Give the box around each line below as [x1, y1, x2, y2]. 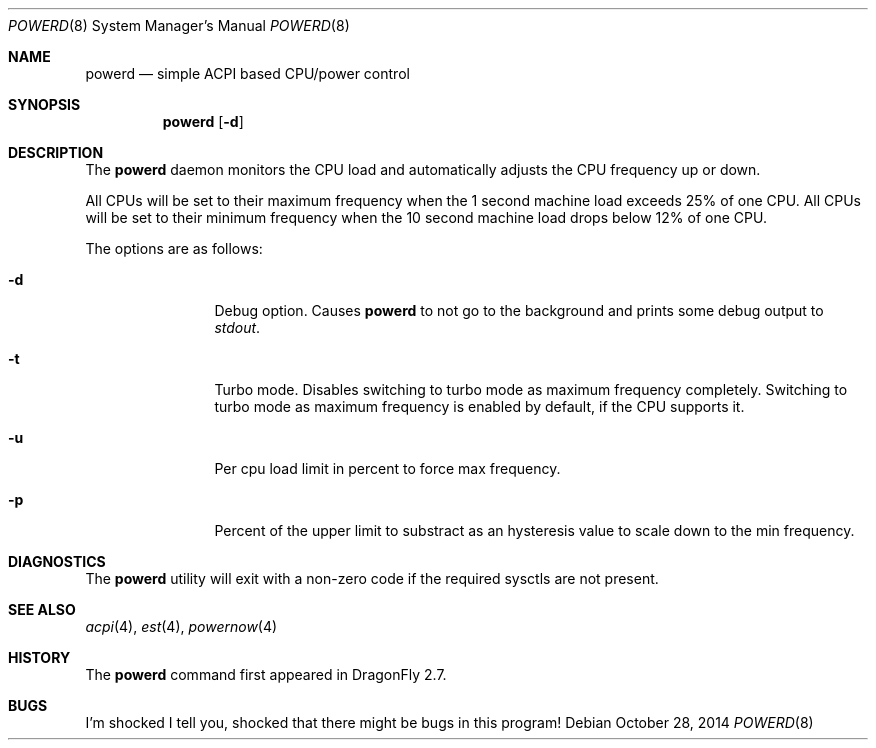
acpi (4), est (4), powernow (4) [85, 618, 278, 635]
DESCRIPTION [8, 144, 104, 161]
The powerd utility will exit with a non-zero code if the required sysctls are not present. [85, 570, 659, 587]
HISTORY [8, 649, 71, 666]
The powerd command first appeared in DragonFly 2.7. [85, 666, 447, 683]
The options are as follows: [85, 240, 263, 257]
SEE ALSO [8, 601, 76, 618]
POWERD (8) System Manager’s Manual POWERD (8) [8, 17, 350, 34]
